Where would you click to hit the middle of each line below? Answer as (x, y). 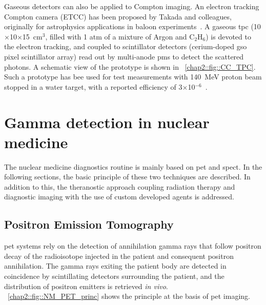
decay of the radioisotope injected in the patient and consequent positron (119, 256)
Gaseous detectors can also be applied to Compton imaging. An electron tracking (132, 6)
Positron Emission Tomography (89, 224)
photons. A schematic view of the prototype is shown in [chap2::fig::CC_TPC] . (130, 66)
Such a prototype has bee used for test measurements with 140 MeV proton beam (133, 77)
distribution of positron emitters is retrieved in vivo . (86, 286)
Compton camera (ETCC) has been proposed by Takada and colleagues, (118, 16)
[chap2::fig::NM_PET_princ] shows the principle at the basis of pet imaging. (129, 296)
